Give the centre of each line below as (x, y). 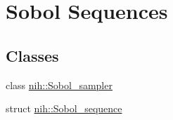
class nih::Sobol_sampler (59, 85)
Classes (32, 55)
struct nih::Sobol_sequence (64, 108)
